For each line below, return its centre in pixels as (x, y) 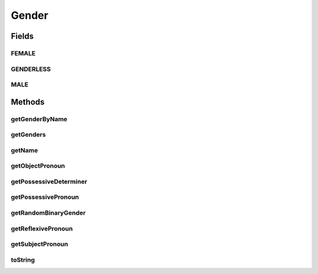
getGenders (29, 135)
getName (24, 150)
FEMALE (23, 53)
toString (23, 260)
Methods (28, 102)
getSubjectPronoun (39, 244)
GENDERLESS (31, 69)
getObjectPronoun (38, 166)
